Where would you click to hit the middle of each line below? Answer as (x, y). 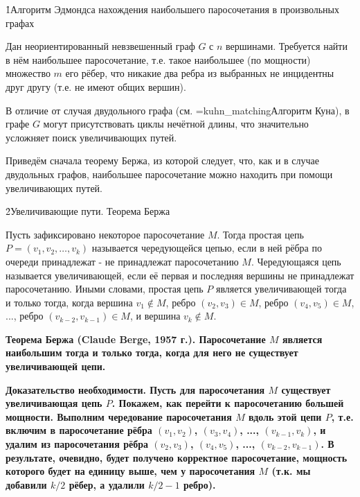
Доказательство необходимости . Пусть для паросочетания (135, 389)
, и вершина (155, 316)
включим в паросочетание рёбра (79, 430)
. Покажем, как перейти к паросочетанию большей (228, 403)
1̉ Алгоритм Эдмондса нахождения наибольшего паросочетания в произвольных (172, 9)
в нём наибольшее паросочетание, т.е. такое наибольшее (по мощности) (158, 59)
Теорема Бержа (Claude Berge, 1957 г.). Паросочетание (136, 339)
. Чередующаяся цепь (296, 261)
